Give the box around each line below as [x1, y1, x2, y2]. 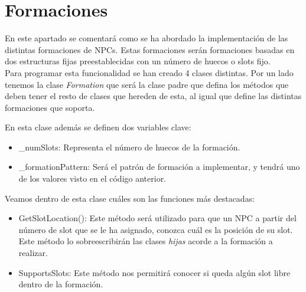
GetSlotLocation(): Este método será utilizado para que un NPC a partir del [18, 212, 297, 224]
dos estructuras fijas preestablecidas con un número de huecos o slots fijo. [5, 55, 271, 67]
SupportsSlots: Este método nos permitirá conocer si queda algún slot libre [18, 266, 291, 278]
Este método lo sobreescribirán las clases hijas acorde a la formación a [18, 235, 273, 247]
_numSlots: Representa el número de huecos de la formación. [18, 140, 240, 153]
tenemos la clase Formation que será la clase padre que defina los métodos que [5, 78, 289, 90]
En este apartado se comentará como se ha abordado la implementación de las [5, 32, 288, 44]
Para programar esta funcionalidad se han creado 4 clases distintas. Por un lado [5, 66, 294, 78]
